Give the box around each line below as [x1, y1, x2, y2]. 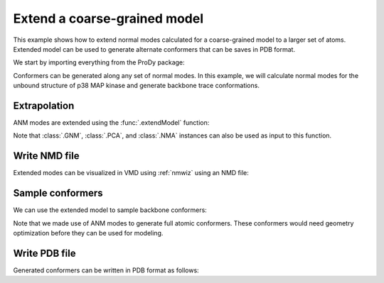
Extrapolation [13, 99, 75, 111]
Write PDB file [13, 247, 76, 259]
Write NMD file [13, 150, 80, 162]
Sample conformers [13, 187, 103, 199]
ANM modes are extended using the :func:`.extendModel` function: [13, 118, 210, 127]
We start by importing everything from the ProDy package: [13, 58, 185, 67]
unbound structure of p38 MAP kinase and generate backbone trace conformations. [13, 82, 260, 90]
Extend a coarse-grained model [13, 11, 204, 26]
